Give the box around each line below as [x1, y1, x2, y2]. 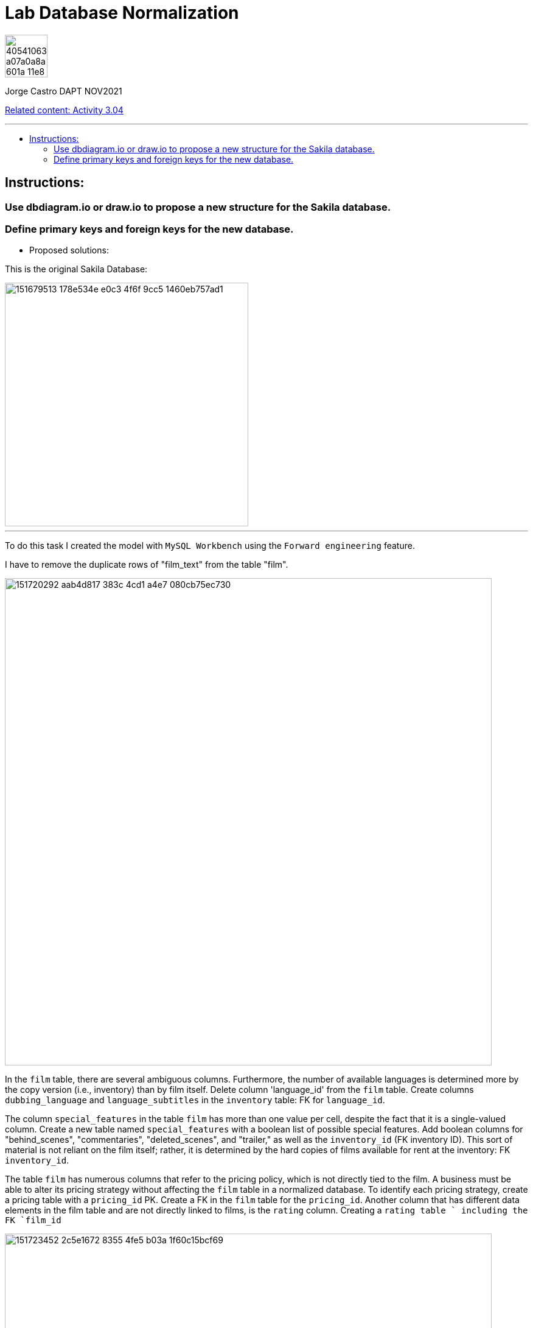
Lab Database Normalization [5, 2, 239, 23]
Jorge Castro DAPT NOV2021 [5, 85, 122, 96]
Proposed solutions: [29, 245, 109, 256]
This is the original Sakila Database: [5, 264, 148, 275]
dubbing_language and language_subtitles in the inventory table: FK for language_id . [5, 1095, 385, 1106]
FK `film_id [5, 1215, 61, 1226]
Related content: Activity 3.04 [5, 104, 124, 115]
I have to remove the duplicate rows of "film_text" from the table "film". [5, 559, 288, 570]
